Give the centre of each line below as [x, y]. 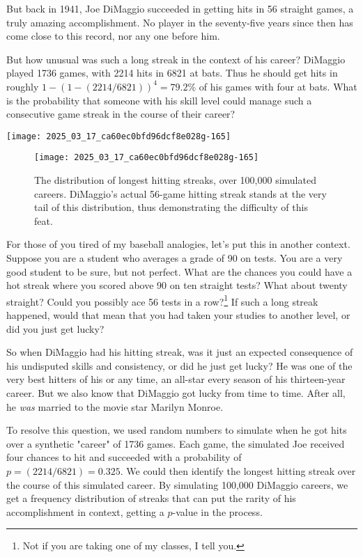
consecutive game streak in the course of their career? [121, 114]
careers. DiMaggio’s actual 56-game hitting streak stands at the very [180, 193]
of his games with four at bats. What [278, 86]
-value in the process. [217, 511]
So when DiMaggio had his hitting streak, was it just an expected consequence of [180, 352]
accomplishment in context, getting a [85, 511]
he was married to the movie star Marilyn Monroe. [115, 406]
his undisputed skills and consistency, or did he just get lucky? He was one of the [179, 365]
